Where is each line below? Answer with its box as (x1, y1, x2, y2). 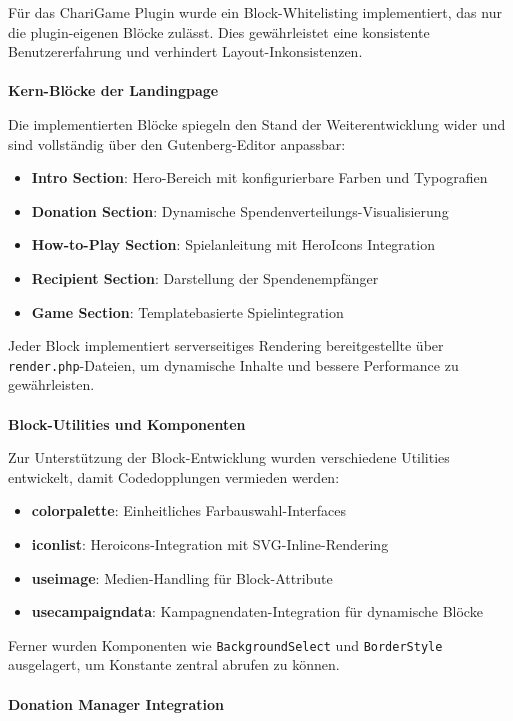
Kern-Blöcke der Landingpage (8, 80, 219, 101)
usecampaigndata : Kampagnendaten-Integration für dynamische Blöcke (31, 601, 483, 622)
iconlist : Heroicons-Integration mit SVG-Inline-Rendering (31, 533, 389, 554)
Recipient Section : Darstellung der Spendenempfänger (31, 267, 379, 288)
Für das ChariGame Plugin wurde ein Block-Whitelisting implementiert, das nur (8, 2, 502, 22)
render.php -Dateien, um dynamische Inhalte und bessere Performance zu (8, 354, 459, 375)
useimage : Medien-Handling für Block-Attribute (31, 567, 333, 588)
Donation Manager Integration (8, 693, 225, 714)
